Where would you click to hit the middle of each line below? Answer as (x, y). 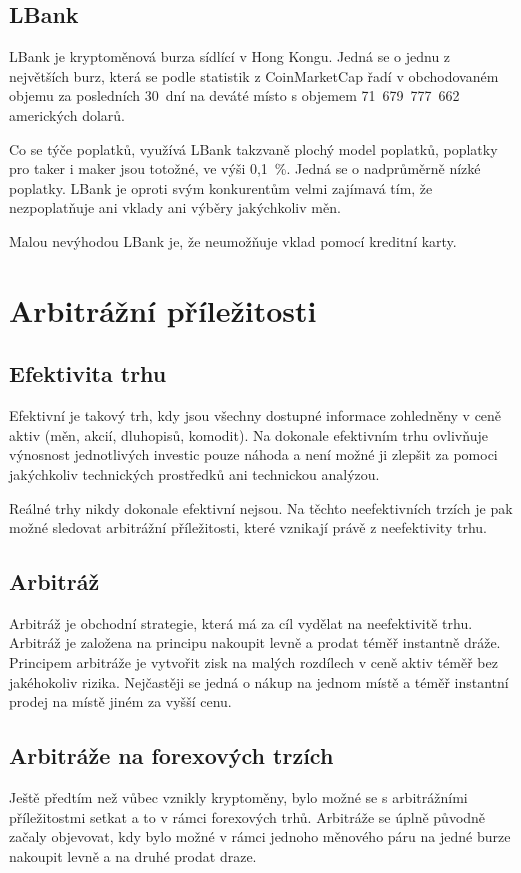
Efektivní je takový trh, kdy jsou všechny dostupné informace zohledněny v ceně (255, 415)
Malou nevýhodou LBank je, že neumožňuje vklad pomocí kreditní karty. (233, 240)
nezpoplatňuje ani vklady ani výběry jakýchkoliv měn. (175, 207)
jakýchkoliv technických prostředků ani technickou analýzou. (194, 473)
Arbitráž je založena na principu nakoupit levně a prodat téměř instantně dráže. (255, 642)
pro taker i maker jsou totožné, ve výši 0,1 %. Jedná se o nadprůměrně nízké (245, 168)
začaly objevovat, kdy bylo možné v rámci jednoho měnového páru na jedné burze (260, 836)
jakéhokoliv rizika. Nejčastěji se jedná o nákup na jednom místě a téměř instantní (259, 681)
